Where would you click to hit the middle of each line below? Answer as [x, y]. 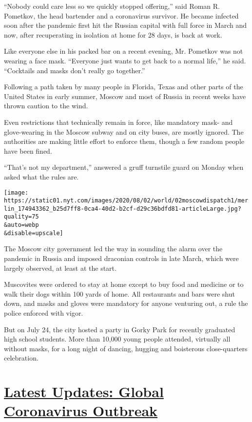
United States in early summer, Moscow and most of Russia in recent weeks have [125, 96]
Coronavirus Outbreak [81, 411]
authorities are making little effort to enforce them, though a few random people [124, 141]
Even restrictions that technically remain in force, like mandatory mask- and [118, 122]
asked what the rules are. [41, 176]
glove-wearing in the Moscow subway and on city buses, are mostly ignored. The [124, 131]
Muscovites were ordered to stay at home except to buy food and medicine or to [124, 284]
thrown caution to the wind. [46, 106]
